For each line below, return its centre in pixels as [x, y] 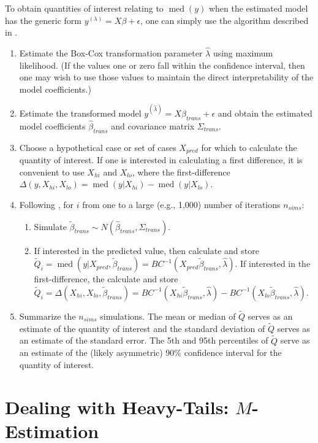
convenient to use [52, 171]
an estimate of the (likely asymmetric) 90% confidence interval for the [150, 352]
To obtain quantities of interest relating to [84, 8]
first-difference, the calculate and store [106, 279]
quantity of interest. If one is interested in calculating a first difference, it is [161, 160]
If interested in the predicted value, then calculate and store [146, 250]
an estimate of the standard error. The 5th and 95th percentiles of [144, 340]
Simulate [50, 226]
